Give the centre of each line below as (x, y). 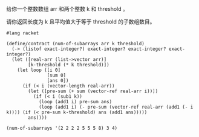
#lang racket (23, 33)
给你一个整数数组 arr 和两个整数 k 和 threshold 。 (67, 9)
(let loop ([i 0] (39, 70)
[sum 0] (57, 75)
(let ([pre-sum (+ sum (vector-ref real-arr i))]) (93, 91)
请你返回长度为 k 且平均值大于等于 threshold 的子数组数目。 (81, 22)
